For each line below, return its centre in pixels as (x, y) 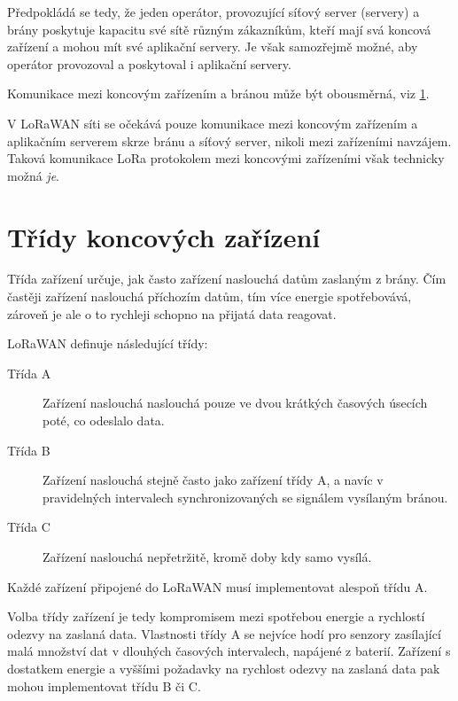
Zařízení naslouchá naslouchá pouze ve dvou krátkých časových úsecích (235, 403)
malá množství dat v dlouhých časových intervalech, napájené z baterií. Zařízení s (229, 651)
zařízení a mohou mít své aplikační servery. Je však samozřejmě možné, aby (213, 47)
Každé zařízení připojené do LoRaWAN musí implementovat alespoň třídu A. (217, 586)
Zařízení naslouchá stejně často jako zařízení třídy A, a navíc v (213, 480)
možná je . (33, 175)
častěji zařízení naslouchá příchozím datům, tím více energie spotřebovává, (210, 296)
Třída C (29, 527)
